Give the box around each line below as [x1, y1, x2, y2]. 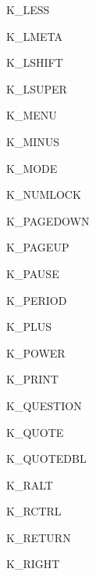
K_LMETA [6, 28, 62, 44]
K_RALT [6, 476, 53, 493]
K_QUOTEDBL [6, 450, 87, 467]
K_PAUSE [6, 265, 59, 281]
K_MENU [6, 107, 57, 123]
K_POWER [6, 344, 66, 361]
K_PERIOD [6, 292, 67, 308]
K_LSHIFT [6, 54, 63, 71]
